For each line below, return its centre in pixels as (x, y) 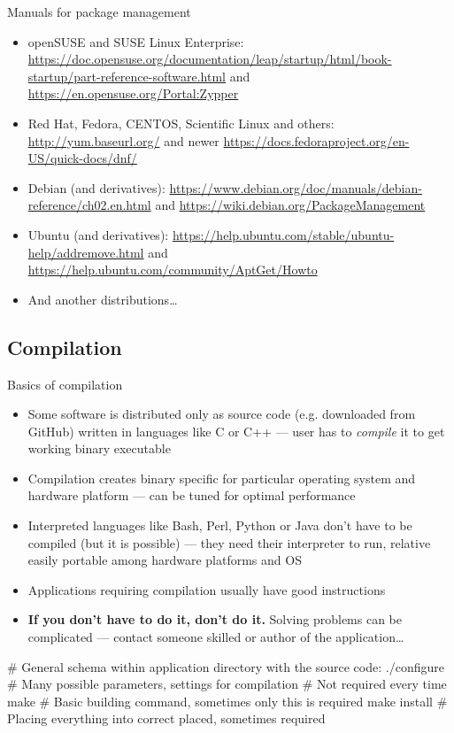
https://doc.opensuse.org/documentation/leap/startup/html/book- (210, 59)
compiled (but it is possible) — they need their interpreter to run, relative (229, 542)
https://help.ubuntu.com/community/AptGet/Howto (173, 270)
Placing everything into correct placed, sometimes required (166, 718)
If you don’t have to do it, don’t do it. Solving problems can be (215, 619)
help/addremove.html (86, 252)
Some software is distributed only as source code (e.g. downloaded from (222, 414)
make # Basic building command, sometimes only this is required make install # (227, 701)
